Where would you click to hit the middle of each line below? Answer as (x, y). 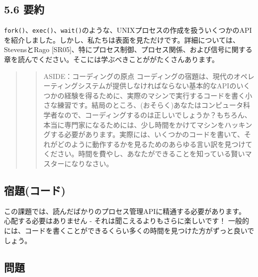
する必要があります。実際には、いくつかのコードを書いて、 (147, 134)
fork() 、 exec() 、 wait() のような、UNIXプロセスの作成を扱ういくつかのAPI (128, 30)
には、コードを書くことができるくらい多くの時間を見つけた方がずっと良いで (129, 230)
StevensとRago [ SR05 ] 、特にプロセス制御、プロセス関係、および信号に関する (128, 49)
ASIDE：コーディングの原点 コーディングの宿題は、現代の (138, 76)
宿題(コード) (35, 190)
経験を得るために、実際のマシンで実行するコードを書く (155, 95)
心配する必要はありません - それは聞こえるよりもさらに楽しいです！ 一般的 (127, 221)
